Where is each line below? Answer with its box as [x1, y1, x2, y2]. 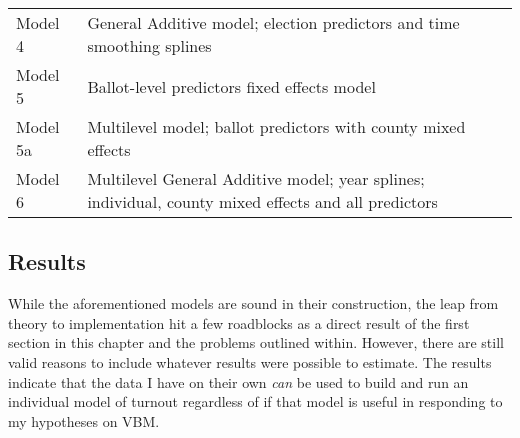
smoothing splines [87, 34, 212, 57]
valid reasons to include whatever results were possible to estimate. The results [8, 351, 492, 372]
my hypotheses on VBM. [8, 410, 160, 431]
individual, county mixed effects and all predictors [87, 190, 438, 213]
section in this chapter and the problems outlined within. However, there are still [8, 332, 504, 353]
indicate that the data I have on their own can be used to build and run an [8, 371, 469, 392]
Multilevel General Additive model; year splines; [87, 167, 425, 190]
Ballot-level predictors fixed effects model [87, 74, 376, 98]
